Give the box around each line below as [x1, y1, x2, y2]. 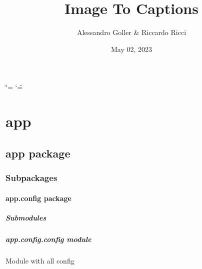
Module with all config [5, 255, 74, 265]
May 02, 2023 [110, 43, 152, 54]
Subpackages [5, 171, 57, 183]
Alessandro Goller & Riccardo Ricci [76, 27, 186, 37]
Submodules [5, 212, 46, 222]
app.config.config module [5, 233, 91, 244]
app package [5, 145, 70, 160]
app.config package [5, 192, 71, 203]
